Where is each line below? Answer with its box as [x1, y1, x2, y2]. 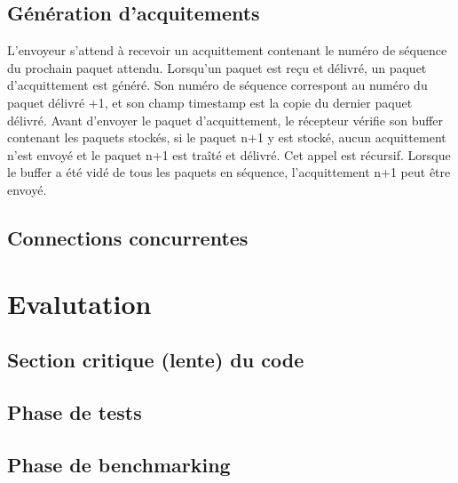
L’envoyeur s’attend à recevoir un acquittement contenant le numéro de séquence [7, 41, 447, 60]
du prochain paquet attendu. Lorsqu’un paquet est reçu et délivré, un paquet [7, 58, 427, 76]
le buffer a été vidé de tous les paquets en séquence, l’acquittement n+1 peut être [7, 163, 451, 181]
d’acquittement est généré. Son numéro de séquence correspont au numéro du [7, 76, 428, 94]
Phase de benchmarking [7, 450, 231, 478]
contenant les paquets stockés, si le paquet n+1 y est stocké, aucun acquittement [7, 128, 446, 147]
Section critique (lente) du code [7, 346, 304, 374]
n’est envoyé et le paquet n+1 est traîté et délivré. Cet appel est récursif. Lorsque [7, 145, 451, 164]
